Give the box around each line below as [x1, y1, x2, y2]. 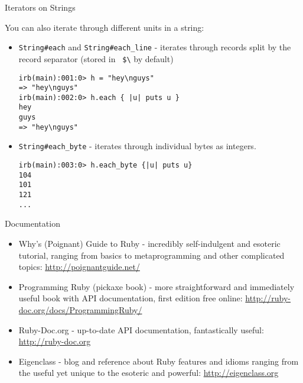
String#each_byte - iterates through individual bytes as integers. [18, 140, 256, 152]
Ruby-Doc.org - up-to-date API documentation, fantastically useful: [18, 323, 264, 336]
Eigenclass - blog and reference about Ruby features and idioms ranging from [18, 355, 299, 367]
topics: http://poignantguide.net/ [18, 260, 140, 273]
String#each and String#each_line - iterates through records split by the [18, 41, 291, 53]
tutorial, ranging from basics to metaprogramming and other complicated [18, 249, 285, 261]
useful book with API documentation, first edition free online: [18, 292, 243, 304]
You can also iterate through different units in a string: [5, 21, 204, 33]
